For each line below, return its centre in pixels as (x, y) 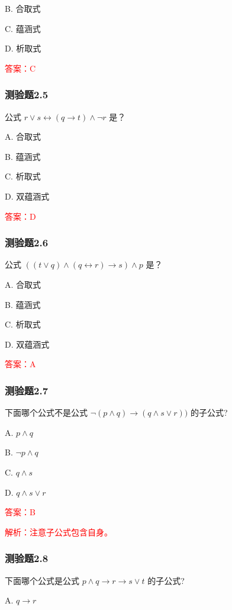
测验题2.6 (27, 243)
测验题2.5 (27, 94)
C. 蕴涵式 (23, 28)
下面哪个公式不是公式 (46, 412)
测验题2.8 (27, 558)
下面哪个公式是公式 (42, 580)
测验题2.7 (27, 390)
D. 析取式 (23, 48)
